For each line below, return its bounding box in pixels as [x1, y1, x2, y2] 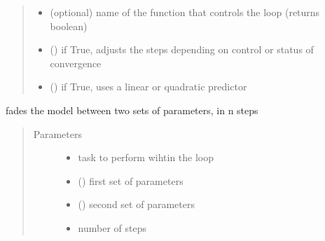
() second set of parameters [78, 197, 195, 212]
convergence [50, 55, 102, 70]
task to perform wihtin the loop [78, 150, 214, 165]
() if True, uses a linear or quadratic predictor [50, 79, 247, 94]
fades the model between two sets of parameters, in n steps [6, 102, 258, 117]
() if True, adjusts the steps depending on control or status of [50, 42, 314, 57]
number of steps [78, 220, 147, 235]
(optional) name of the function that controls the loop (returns [50, 5, 320, 19]
